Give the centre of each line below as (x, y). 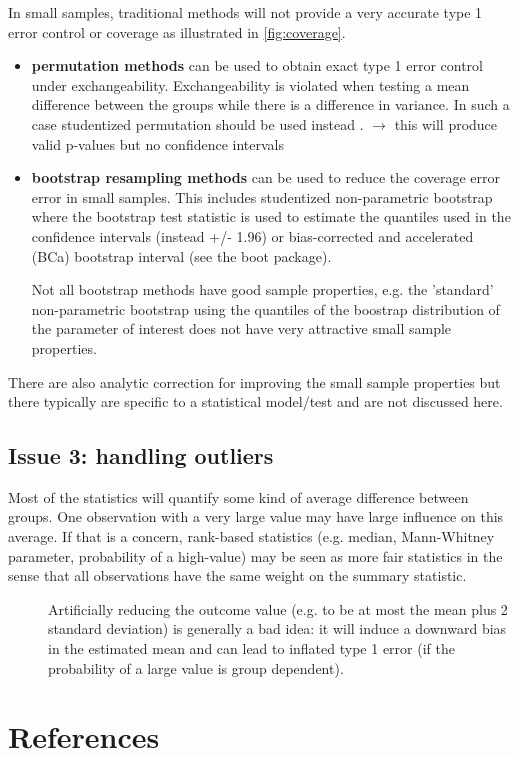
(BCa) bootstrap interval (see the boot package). (181, 255)
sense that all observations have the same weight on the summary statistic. (237, 575)
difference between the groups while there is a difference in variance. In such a (270, 104)
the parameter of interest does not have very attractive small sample (241, 328)
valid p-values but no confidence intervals (157, 143)
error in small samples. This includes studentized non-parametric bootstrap (262, 196)
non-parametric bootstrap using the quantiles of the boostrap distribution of (265, 308)
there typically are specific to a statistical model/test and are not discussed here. (255, 401)
